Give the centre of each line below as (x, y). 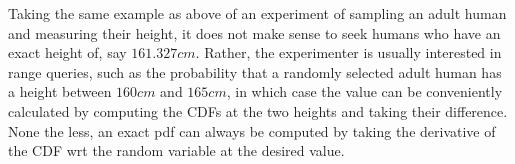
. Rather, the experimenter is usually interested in (348, 52)
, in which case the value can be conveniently (364, 91)
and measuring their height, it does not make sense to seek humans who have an (254, 32)
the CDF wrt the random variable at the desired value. (176, 150)
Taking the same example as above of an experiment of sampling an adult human (257, 13)
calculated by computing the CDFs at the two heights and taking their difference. (258, 110)
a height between (60, 91)
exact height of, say (67, 52)
